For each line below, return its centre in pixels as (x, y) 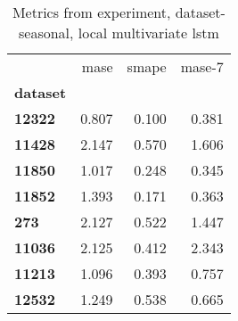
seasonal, (46, 33)
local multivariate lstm (148, 33)
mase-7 (202, 66)
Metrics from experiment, (91, 12)
